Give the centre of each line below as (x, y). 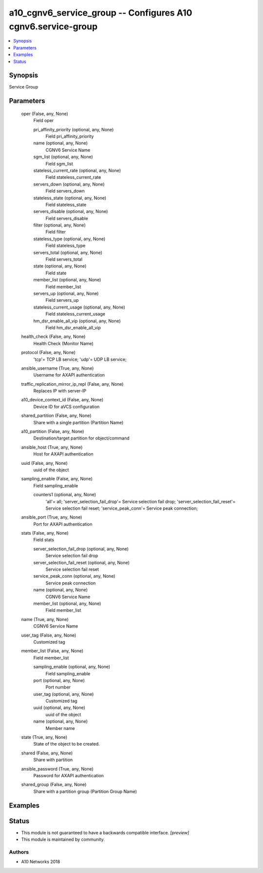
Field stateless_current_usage (75, 314)
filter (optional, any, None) (60, 225)
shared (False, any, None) (47, 753)
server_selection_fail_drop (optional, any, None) (81, 549)
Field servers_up (62, 300)
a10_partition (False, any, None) (53, 432)
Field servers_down (65, 191)
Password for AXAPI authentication (69, 775)
